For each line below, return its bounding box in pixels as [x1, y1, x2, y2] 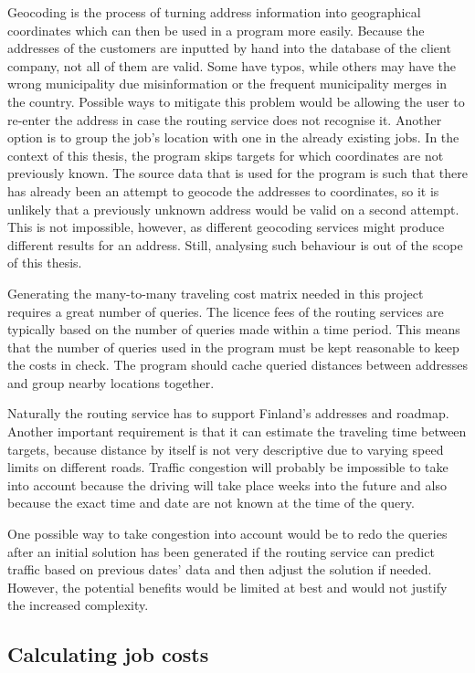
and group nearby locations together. [7, 373, 215, 392]
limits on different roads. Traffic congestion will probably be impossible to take [7, 457, 449, 477]
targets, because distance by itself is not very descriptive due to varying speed [7, 439, 444, 458]
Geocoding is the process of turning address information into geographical [7, 3, 421, 21]
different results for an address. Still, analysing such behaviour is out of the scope [7, 235, 463, 254]
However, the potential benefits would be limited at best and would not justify [7, 577, 448, 596]
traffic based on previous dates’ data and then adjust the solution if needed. [7, 560, 432, 579]
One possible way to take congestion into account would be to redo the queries [7, 524, 448, 543]
